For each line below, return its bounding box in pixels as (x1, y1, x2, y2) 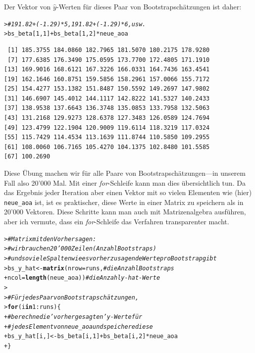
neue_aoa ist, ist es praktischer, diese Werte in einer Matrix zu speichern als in (4, 197, 244, 207)
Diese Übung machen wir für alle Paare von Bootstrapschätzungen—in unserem (4, 168, 246, 178)
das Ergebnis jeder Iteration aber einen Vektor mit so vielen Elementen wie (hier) (4, 187, 252, 198)
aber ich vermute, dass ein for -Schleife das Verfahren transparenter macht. (4, 216, 229, 227)
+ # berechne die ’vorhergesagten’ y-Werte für (4, 313, 143, 320)
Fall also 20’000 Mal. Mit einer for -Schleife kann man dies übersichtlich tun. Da (4, 177, 246, 188)
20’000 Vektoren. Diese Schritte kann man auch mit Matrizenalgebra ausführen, (4, 206, 246, 217)
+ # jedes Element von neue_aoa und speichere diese (4, 323, 153, 330)
